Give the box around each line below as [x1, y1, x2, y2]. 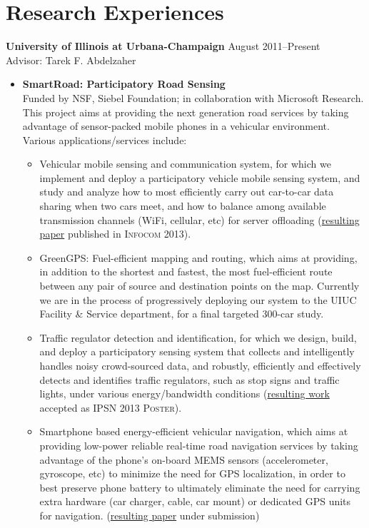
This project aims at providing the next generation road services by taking [22, 104, 349, 119]
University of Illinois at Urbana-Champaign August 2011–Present [6, 39, 320, 54]
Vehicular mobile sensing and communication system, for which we [39, 156, 331, 171]
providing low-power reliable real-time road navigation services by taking [39, 437, 358, 452]
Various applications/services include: [22, 132, 187, 147]
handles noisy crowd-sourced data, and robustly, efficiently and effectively [39, 358, 361, 372]
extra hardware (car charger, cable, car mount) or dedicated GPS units [39, 494, 351, 509]
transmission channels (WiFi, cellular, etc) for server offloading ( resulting [39, 212, 360, 227]
